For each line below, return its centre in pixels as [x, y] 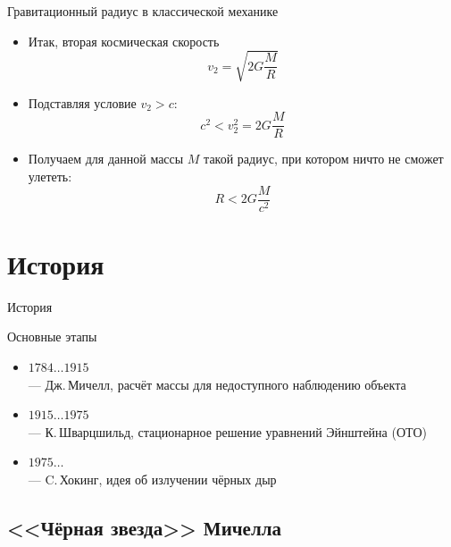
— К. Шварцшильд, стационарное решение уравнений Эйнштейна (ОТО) [227, 431]
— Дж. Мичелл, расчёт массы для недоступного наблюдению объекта [217, 384]
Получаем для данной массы [106, 159]
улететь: [50, 176]
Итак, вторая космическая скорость [124, 41]
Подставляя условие [82, 102]
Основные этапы [52, 337]
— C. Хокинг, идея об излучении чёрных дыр [152, 479]
